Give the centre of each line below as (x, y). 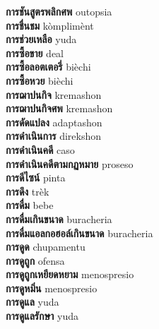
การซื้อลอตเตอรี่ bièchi (48, 67)
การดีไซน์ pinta (36, 178)
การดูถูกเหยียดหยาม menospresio (70, 274)
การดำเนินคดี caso (40, 149)
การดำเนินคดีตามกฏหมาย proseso (70, 163)
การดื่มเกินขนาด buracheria (59, 219)
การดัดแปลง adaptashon (54, 122)
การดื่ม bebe (30, 205)
